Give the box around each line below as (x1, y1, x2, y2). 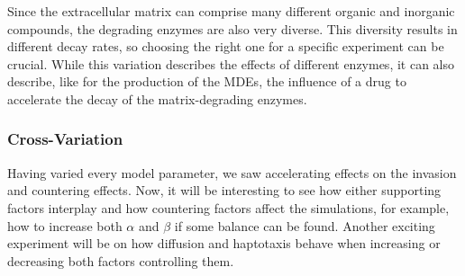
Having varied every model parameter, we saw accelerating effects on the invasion (7, 163, 457, 182)
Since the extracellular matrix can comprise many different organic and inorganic (7, 2, 455, 20)
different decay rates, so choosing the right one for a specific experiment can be (7, 37, 444, 56)
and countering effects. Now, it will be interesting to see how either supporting (7, 181, 442, 200)
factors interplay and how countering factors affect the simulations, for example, (7, 198, 450, 217)
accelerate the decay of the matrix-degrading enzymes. (7, 89, 307, 108)
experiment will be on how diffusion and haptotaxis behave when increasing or (7, 234, 441, 253)
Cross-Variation (7, 128, 123, 150)
